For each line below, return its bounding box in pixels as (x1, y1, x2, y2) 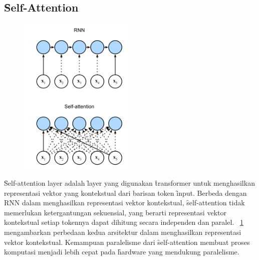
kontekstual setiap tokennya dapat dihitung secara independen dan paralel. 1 (4, 217, 243, 227)
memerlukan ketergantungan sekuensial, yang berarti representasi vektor (4, 207, 226, 217)
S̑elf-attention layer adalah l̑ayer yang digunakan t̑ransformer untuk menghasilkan (4, 178, 255, 188)
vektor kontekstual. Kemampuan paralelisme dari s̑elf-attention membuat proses (4, 236, 250, 247)
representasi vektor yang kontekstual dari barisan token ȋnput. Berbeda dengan (4, 187, 247, 198)
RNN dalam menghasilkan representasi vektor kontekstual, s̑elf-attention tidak (4, 197, 245, 208)
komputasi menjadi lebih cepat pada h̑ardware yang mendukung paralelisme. (4, 246, 239, 257)
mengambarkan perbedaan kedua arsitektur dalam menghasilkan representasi (4, 227, 241, 237)
